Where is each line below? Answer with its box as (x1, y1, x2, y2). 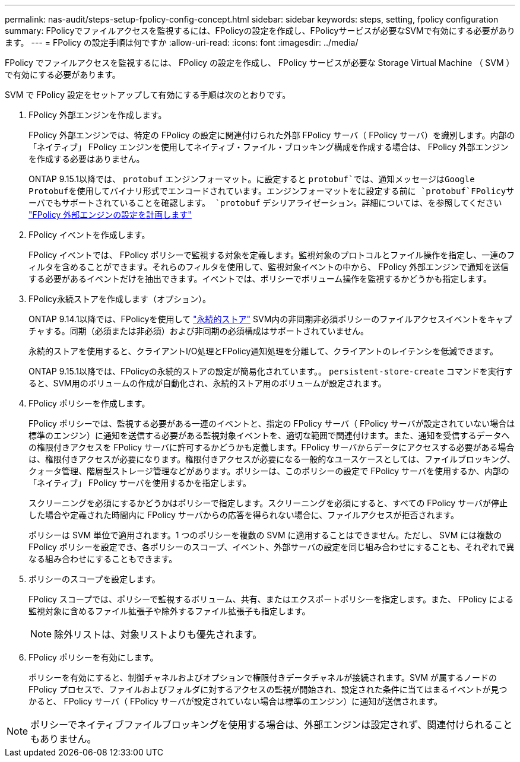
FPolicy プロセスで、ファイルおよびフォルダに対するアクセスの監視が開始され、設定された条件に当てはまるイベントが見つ (28, 684, 508, 694)
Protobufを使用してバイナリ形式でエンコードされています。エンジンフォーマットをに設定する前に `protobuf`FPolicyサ (28, 186, 515, 196)
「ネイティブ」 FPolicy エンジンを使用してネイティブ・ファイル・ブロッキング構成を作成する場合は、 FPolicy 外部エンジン (28, 142, 509, 152)
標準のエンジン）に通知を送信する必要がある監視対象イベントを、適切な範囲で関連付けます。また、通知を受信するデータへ (28, 430, 510, 440)
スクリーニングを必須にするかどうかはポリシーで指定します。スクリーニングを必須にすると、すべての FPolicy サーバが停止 (28, 498, 508, 508)
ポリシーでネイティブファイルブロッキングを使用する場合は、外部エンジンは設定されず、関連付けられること (30, 719, 513, 731)
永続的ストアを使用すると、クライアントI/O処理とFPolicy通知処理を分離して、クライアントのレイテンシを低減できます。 (28, 346, 498, 356)
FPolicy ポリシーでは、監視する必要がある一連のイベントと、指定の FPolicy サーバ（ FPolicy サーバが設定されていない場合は (28, 418, 515, 428)
